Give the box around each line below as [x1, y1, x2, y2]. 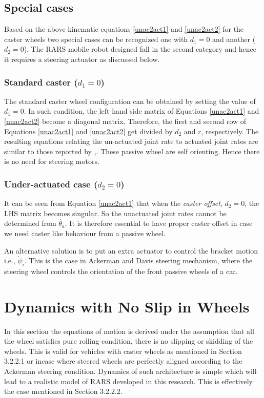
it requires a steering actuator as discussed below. [4, 53, 160, 64]
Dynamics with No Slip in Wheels [4, 296, 250, 317]
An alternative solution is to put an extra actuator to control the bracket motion [4, 245, 258, 256]
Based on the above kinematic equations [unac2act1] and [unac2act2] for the [4, 24, 244, 34]
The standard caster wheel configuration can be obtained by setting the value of [4, 95, 256, 106]
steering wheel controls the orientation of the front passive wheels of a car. [4, 265, 238, 276]
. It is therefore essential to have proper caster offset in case [65, 218, 253, 228]
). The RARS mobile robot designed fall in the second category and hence [24, 44, 256, 54]
